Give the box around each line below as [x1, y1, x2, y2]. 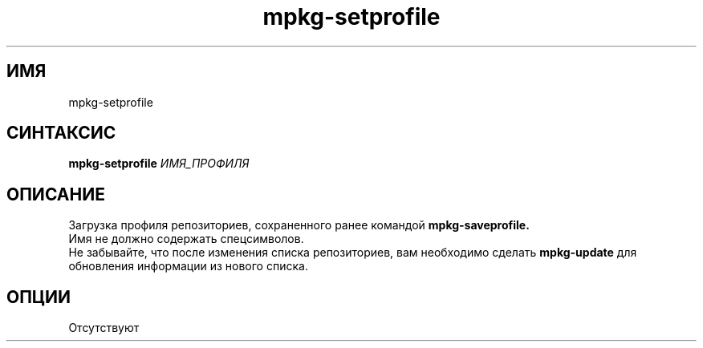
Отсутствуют [68, 321, 140, 335]
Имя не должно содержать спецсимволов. [68, 232, 304, 246]
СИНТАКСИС [6, 123, 116, 144]
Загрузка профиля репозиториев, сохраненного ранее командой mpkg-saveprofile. [68, 218, 530, 233]
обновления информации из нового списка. [68, 259, 308, 273]
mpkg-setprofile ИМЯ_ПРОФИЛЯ [68, 156, 250, 171]
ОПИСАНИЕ [6, 184, 105, 204]
